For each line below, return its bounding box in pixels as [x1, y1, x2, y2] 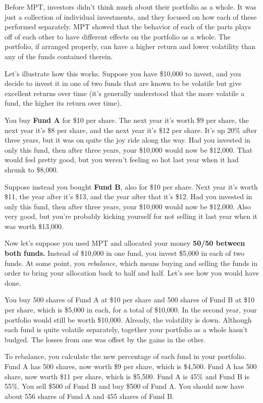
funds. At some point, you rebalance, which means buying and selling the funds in [5, 257, 258, 268]
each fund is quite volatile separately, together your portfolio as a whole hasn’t [5, 324, 248, 335]
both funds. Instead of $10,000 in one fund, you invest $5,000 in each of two [5, 248, 245, 258]
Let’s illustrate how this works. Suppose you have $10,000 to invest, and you [5, 68, 241, 78]
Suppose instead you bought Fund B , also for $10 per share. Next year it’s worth [5, 181, 258, 192]
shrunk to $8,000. [5, 164, 59, 174]
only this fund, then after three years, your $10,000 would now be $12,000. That [5, 144, 253, 155]
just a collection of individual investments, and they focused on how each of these [5, 11, 257, 22]
